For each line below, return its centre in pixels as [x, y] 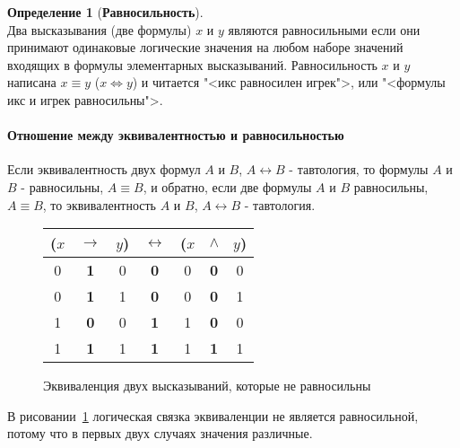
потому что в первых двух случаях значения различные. [160, 433]
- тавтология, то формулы [359, 169]
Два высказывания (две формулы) [100, 29]
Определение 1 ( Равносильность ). [105, 12]
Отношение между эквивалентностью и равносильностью [176, 135]
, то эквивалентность [99, 204]
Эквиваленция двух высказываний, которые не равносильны [207, 386]
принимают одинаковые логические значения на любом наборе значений [205, 47]
